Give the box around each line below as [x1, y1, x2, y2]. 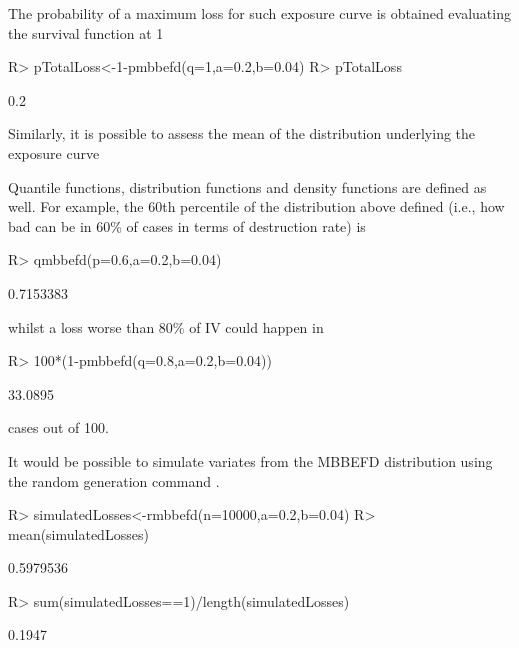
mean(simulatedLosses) [8, 523, 149, 544]
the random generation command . [8, 470, 220, 491]
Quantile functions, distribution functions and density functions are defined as [8, 176, 487, 197]
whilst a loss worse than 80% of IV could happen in [8, 316, 324, 337]
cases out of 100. [8, 417, 109, 438]
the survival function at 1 [8, 22, 164, 43]
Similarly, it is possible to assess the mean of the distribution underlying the [8, 123, 476, 144]
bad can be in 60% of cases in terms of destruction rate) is [8, 215, 366, 236]
